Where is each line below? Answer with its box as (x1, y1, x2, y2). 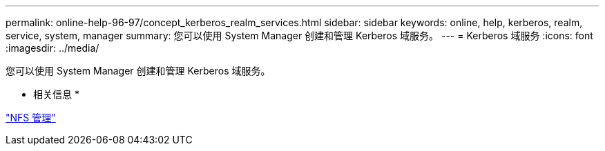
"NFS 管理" (6, 112, 56, 123)
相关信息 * (33, 88, 79, 100)
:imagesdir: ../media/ (6, 42, 99, 54)
